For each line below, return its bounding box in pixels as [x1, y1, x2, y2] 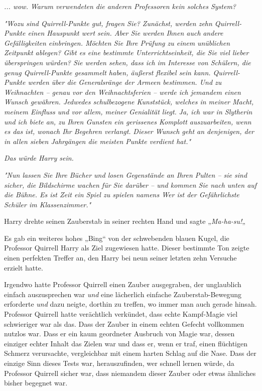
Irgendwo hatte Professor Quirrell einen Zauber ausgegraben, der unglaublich [4, 279, 241, 290]
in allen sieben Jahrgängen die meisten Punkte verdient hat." [4, 136, 191, 146]
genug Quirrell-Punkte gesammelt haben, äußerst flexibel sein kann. [4, 67, 211, 77]
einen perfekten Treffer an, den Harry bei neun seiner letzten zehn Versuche [4, 252, 237, 263]
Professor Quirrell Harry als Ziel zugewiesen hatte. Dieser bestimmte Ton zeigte [4, 242, 249, 253]
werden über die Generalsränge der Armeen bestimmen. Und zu [28, 77, 222, 87]
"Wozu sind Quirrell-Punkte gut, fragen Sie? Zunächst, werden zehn [4, 18, 212, 28]
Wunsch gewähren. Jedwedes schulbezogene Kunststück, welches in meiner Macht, [4, 96, 254, 107]
